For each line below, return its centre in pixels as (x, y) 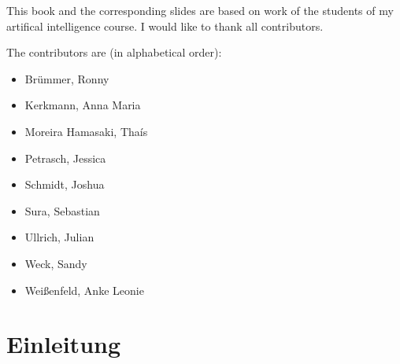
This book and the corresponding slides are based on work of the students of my (200, 10)
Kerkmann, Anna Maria (83, 105)
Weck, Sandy (56, 263)
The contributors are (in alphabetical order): (114, 52)
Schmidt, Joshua (65, 184)
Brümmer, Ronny (67, 78)
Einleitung (64, 344)
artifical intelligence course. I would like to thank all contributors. (165, 26)
